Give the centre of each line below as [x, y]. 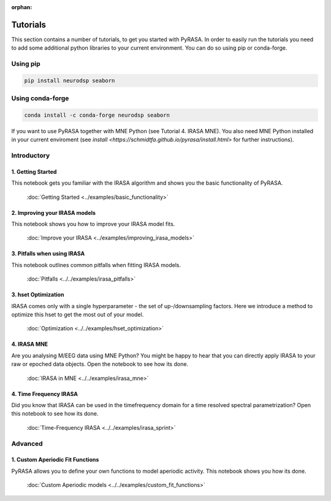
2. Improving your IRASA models [54, 212]
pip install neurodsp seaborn [70, 80]
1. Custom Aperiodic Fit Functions [55, 460]
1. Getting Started [34, 171]
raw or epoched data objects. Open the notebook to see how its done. [100, 364]
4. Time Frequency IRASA [44, 394]
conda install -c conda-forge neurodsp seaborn [97, 115]
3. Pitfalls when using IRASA [48, 254]
